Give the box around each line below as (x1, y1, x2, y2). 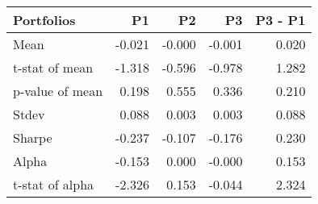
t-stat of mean (13, 58, 94, 77)
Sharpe (13, 128, 52, 147)
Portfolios (13, 10, 76, 29)
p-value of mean (13, 81, 103, 100)
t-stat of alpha (13, 175, 94, 194)
